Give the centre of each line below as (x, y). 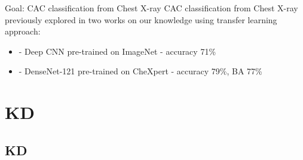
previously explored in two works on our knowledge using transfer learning (141, 19)
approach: (23, 31)
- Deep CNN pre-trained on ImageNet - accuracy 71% (117, 51)
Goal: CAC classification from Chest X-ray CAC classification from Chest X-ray (151, 8)
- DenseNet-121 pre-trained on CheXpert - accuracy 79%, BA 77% (140, 71)
